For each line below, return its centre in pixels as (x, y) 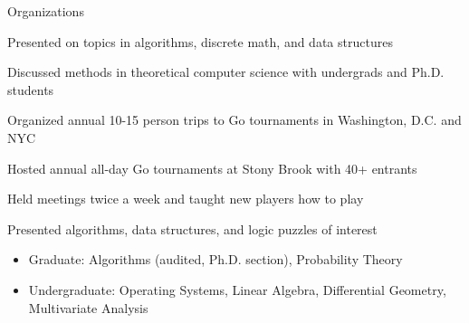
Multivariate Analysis (88, 307)
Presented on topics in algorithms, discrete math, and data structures (200, 41)
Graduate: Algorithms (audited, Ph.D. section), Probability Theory (215, 259)
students (31, 89)
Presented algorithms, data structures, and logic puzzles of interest (192, 228)
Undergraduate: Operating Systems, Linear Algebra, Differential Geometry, (237, 289)
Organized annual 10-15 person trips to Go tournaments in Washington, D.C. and (234, 120)
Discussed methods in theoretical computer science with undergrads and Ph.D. (226, 72)
